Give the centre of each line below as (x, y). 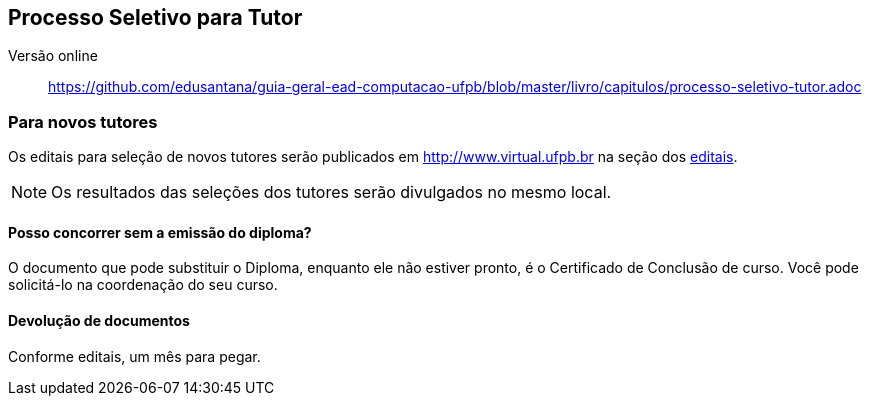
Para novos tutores (83, 121)
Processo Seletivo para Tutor (155, 17)
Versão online (53, 56)
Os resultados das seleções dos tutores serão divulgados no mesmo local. (331, 192)
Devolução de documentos (99, 320)
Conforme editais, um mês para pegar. (134, 356)
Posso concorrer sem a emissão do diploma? (160, 232)
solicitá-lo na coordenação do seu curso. (143, 285)
